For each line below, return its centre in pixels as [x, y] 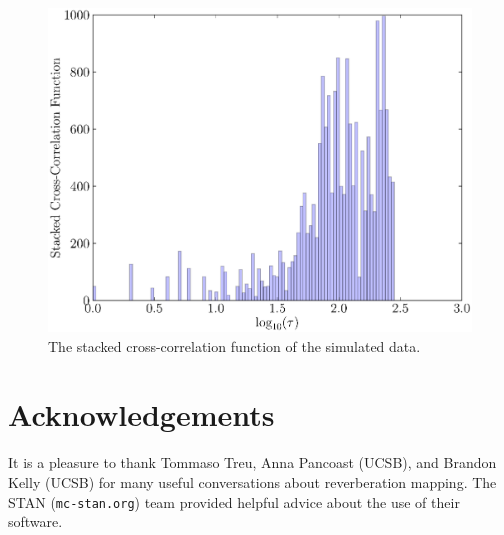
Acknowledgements [141, 414]
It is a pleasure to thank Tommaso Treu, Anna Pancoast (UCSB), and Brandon [252, 462]
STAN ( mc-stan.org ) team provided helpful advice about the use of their [234, 501]
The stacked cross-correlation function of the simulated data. [234, 345]
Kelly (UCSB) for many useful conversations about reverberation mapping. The [252, 482]
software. [35, 521]
